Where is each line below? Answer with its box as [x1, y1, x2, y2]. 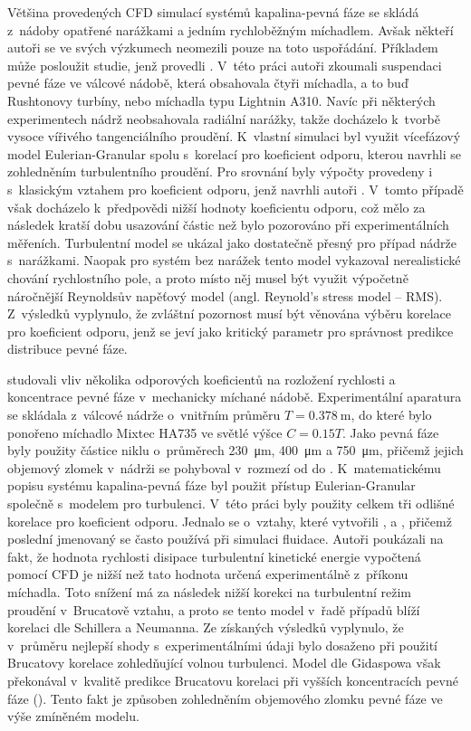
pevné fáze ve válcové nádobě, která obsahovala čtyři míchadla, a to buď [7, 73, 409, 92]
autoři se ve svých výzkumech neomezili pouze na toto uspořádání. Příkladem [7, 38, 438, 57]
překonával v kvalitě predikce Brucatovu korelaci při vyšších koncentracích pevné [7, 670, 458, 689]
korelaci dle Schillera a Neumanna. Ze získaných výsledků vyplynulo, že [7, 618, 404, 637]
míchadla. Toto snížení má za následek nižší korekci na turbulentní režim [7, 583, 411, 601]
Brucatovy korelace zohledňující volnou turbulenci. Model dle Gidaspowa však [7, 653, 441, 672]
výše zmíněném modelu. [7, 707, 139, 726]
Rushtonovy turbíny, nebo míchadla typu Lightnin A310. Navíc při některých [7, 90, 436, 109]
